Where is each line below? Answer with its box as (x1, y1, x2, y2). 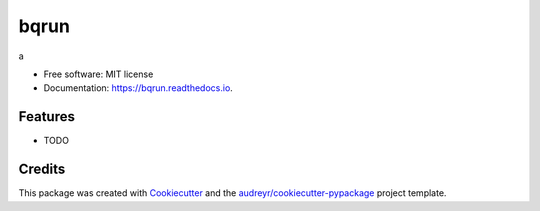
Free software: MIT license (43, 68, 154, 80)
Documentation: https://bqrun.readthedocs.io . (43, 82, 234, 94)
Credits (18, 161, 66, 178)
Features (18, 108, 75, 125)
